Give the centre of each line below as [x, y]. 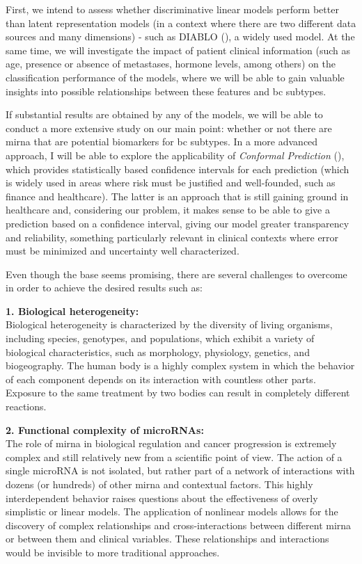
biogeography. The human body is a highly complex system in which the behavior [180, 365]
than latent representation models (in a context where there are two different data [181, 23]
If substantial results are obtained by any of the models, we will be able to [164, 114]
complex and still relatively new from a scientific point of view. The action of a [174, 457]
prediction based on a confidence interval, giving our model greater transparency [178, 223]
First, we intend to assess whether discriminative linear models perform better [172, 9]
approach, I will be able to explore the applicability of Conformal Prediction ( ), [175, 155]
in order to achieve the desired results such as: [104, 288]
